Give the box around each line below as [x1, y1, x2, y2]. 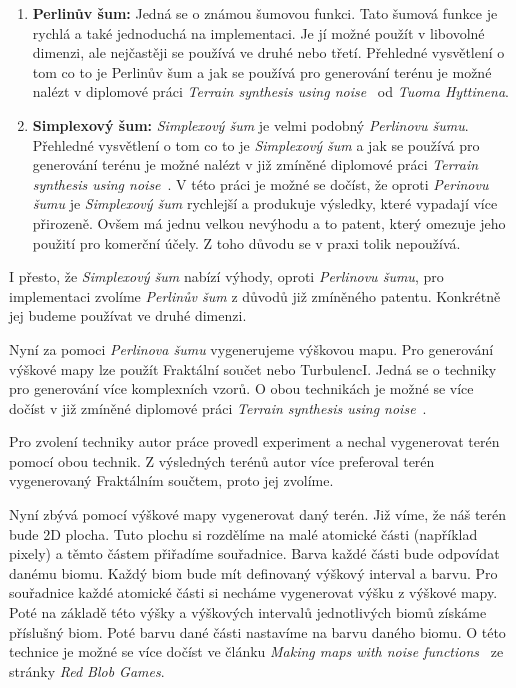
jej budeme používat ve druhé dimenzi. [9, 305, 247, 326]
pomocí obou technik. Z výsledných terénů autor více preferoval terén [9, 450, 435, 471]
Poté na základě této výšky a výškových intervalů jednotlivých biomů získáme [9, 602, 487, 623]
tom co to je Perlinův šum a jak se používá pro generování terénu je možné [32, 61, 492, 82]
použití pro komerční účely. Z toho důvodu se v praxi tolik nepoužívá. [32, 232, 461, 253]
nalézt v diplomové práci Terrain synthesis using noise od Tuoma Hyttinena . [32, 81, 509, 102]
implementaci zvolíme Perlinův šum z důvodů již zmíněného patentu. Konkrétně [9, 285, 501, 306]
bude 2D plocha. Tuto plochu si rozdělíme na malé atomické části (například [9, 523, 478, 544]
